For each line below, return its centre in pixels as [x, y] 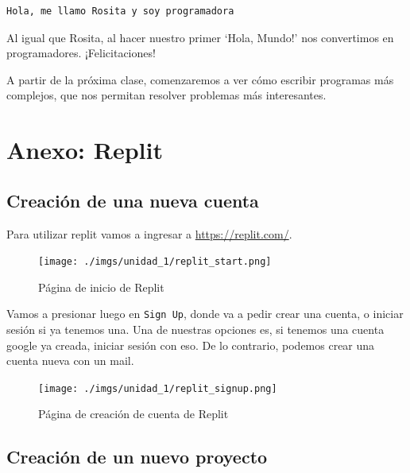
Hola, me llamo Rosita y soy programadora [120, 11]
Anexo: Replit [85, 150]
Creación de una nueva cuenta [133, 200]
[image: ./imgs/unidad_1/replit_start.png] [155, 262]
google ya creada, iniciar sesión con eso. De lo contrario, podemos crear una [191, 345]
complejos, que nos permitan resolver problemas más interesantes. [166, 95]
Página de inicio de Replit [101, 287]
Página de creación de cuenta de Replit [133, 414]
